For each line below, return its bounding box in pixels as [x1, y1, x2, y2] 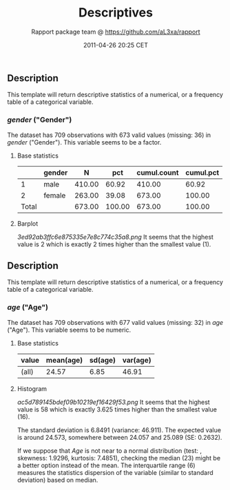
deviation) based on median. [17, 476, 98, 484]
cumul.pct [185, 167, 220, 177]
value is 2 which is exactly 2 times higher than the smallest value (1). [17, 239, 211, 248]
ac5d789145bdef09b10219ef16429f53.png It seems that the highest [17, 398, 210, 406]
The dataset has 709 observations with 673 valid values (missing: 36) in [7, 131, 211, 139]
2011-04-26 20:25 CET [83, 41, 149, 49]
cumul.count [136, 167, 179, 177]
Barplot [17, 219, 39, 228]
